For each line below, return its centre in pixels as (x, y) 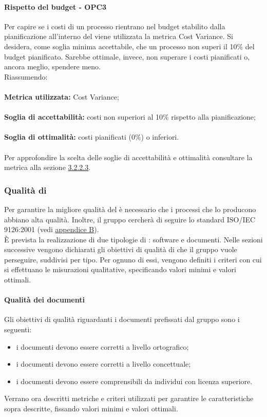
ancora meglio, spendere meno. (52, 67)
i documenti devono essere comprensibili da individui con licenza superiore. (134, 381)
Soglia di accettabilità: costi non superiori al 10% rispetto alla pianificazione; (130, 117)
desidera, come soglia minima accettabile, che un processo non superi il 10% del (129, 46)
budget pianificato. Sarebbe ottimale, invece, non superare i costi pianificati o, (127, 56)
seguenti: (18, 329)
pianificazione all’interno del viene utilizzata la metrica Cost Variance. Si (119, 36)
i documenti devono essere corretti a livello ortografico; (102, 346)
